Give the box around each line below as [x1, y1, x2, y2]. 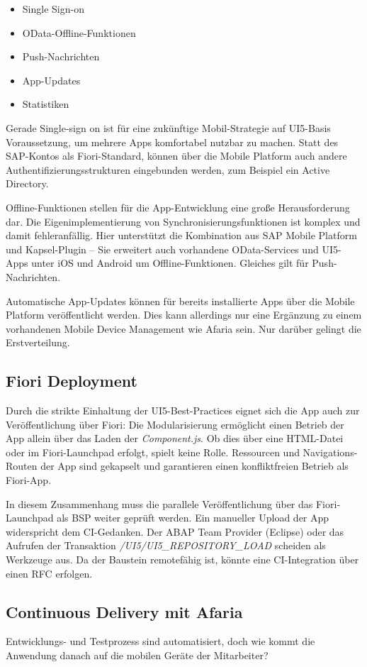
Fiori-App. [6, 473, 52, 487]
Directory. [6, 176, 49, 191]
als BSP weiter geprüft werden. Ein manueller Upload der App [57, 510, 329, 525]
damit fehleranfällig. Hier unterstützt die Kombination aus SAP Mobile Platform [6, 228, 357, 243]
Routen [6, 458, 38, 473]
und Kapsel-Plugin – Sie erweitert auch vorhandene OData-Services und [6, 241, 319, 256]
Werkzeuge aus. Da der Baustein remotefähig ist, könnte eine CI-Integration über [6, 552, 359, 567]
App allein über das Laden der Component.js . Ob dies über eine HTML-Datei [6, 431, 344, 446]
